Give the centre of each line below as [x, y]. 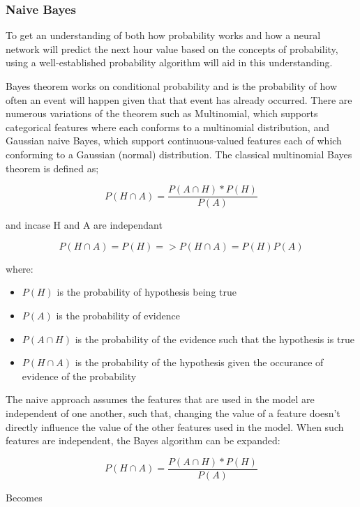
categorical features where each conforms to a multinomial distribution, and [167, 127]
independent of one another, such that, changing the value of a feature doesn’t [173, 413]
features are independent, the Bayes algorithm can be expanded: [143, 440]
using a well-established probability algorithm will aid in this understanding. [169, 62]
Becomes [24, 497]
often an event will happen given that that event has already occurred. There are [179, 99]
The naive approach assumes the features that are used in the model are [160, 399]
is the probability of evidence [118, 315]
